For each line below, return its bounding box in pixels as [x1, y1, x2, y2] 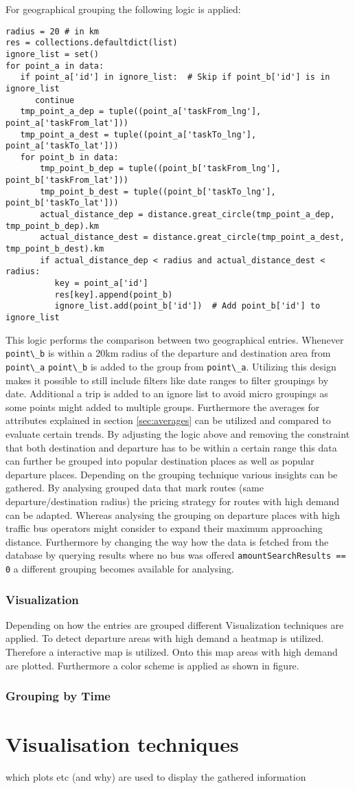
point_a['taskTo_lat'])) [5, 141, 119, 151]
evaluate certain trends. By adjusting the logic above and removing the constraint [5, 426, 350, 441]
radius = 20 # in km [5, 26, 100, 36]
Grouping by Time [5, 687, 111, 704]
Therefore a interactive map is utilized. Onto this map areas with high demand [5, 645, 338, 658]
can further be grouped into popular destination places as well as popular [5, 454, 314, 468]
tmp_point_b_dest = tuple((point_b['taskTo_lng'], [40, 186, 276, 197]
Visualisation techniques [5, 730, 239, 758]
